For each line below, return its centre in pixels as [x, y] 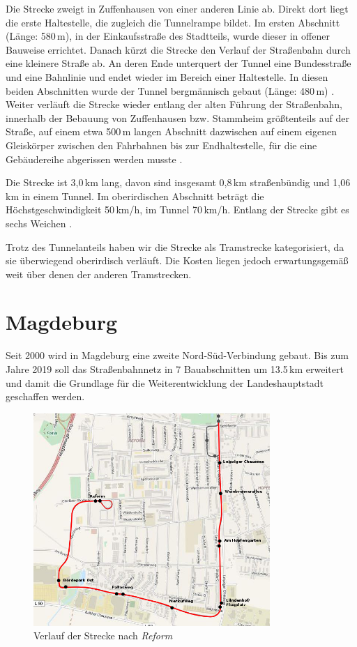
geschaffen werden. [45, 396]
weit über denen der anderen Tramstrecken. [99, 274]
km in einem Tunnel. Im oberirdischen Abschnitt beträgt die [135, 196]
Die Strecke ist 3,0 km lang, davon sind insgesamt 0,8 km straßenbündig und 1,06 [178, 182]
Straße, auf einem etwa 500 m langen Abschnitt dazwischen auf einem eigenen [171, 131]
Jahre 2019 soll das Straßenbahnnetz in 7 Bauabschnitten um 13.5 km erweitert [175, 369]
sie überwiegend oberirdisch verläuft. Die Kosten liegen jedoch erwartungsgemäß [177, 260]
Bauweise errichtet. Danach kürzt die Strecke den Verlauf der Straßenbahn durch [178, 49]
